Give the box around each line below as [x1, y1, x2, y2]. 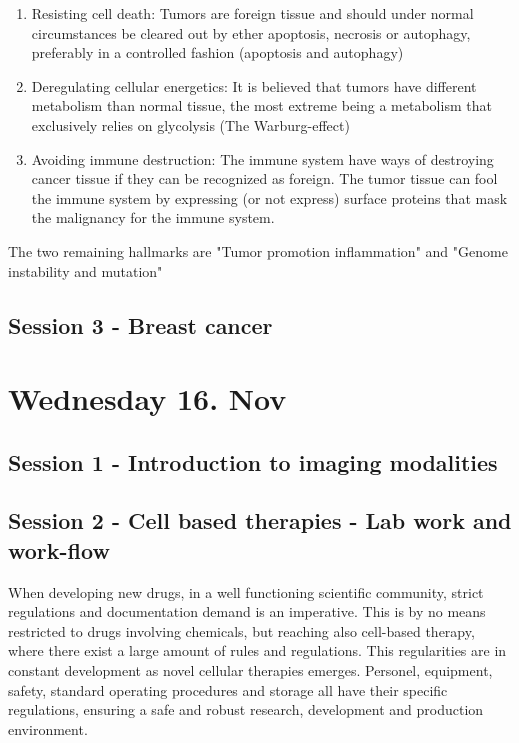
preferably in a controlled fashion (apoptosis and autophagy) [31, 42, 404, 63]
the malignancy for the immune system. [31, 207, 275, 228]
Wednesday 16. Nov [8, 378, 287, 419]
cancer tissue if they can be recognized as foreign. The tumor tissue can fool [31, 168, 498, 189]
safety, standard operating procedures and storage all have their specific [8, 679, 448, 700]
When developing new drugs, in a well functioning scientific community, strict [8, 581, 484, 602]
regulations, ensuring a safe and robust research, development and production [8, 699, 484, 720]
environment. [8, 718, 88, 739]
